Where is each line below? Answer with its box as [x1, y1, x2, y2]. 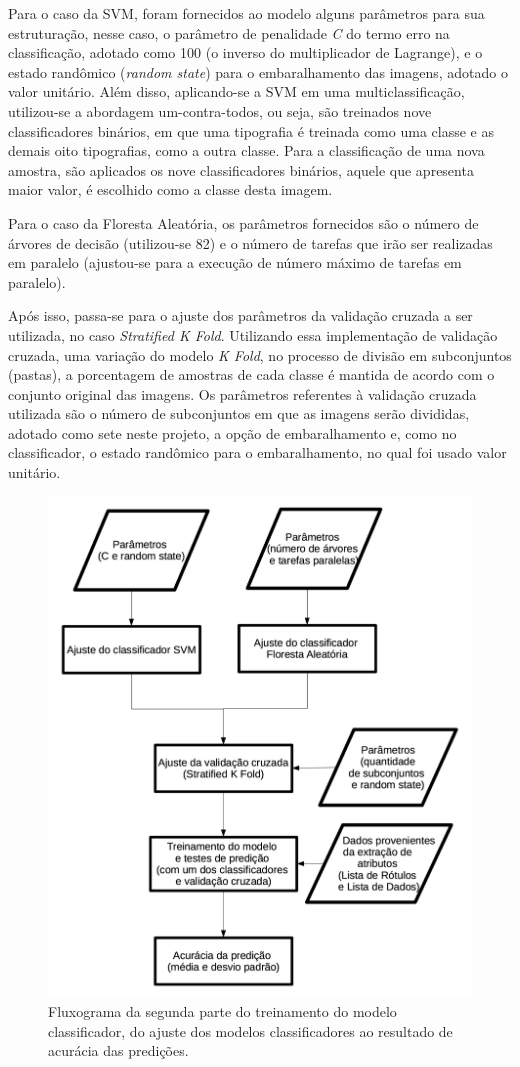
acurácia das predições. [48, 1040, 189, 1061]
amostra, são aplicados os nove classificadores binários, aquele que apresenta [8, 159, 474, 180]
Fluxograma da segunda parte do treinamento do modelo [48, 1001, 397, 1022]
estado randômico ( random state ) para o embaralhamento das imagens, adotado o [8, 61, 508, 82]
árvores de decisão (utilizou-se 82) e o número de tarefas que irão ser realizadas [8, 232, 493, 253]
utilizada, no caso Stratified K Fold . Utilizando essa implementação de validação [8, 324, 498, 345]
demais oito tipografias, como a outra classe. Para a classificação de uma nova [8, 140, 485, 161]
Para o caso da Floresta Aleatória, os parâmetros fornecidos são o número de [8, 212, 479, 233]
